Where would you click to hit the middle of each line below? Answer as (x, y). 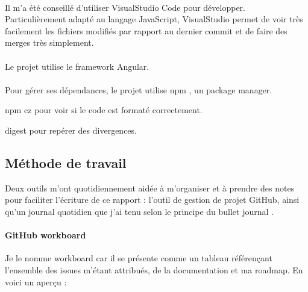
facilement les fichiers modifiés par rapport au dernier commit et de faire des (146, 30)
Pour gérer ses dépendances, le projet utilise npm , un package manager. (139, 89)
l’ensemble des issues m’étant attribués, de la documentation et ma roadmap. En (154, 269)
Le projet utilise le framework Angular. (77, 66)
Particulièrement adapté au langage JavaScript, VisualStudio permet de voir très (154, 19)
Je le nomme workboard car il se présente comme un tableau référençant (139, 258)
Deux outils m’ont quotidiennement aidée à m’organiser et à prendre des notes (150, 188)
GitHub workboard (46, 235)
